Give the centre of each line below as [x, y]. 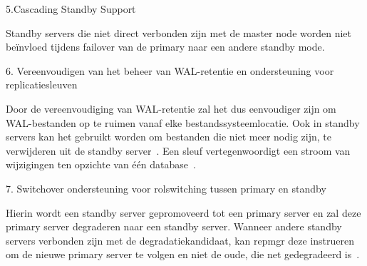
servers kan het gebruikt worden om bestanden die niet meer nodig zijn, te [169, 137]
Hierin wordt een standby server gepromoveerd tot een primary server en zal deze [183, 212]
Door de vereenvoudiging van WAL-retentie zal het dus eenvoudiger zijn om [171, 108]
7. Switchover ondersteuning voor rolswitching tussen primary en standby [166, 188]
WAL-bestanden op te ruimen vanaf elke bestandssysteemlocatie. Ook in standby [183, 122]
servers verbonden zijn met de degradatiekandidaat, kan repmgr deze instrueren [180, 240]
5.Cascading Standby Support [71, 9]
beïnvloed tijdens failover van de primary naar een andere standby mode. [165, 47]
